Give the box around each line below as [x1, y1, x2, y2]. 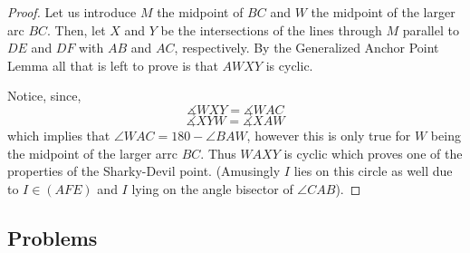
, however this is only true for [246, 125, 411, 144]
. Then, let [47, 20, 106, 39]
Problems [7, 223, 98, 251]
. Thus [200, 143, 236, 162]
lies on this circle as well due [293, 161, 453, 180]
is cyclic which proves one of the [283, 143, 463, 162]
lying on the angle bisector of [131, 179, 293, 198]
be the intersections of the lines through [160, 20, 382, 39]
